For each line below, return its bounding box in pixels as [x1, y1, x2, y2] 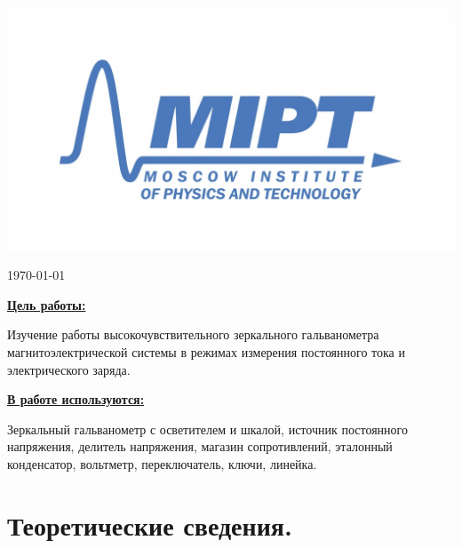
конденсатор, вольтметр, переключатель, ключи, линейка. [7, 455, 317, 473]
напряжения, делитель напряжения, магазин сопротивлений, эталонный [7, 437, 393, 456]
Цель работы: [7, 295, 86, 314]
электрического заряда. [7, 360, 131, 378]
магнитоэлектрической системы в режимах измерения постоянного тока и [7, 343, 405, 361]
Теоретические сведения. [7, 506, 292, 543]
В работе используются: [7, 390, 145, 409]
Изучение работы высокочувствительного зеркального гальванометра [7, 325, 379, 344]
